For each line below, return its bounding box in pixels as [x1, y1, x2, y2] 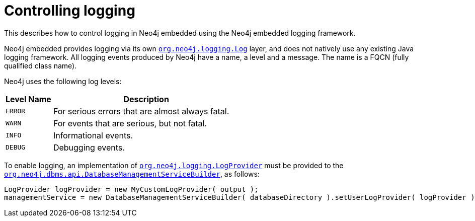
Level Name [6, 94, 51, 104]
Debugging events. [53, 142, 125, 153]
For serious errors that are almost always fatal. [53, 106, 229, 116]
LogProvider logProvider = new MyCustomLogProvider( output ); [4, 185, 259, 193]
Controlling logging [4, 2, 135, 19]
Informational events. [53, 130, 133, 140]
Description [123, 94, 169, 104]
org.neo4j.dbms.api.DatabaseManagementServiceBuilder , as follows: [4, 169, 260, 178]
